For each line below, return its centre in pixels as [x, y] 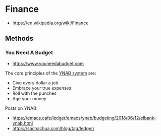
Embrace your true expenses [42, 88]
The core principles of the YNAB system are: [51, 73]
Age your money [29, 98]
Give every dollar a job [35, 82]
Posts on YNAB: [21, 108]
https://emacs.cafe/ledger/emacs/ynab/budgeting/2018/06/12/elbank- [84, 118]
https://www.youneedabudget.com [48, 64]
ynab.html [23, 123]
